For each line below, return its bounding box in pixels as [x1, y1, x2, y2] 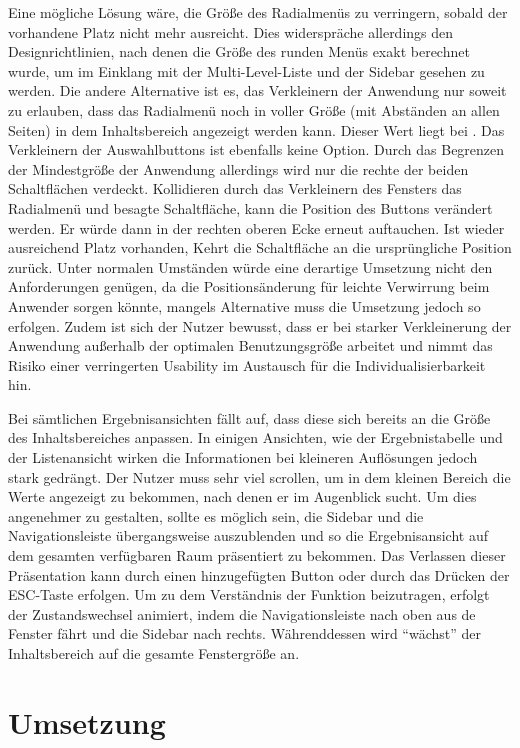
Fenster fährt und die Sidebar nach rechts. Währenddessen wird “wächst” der [8, 623, 481, 644]
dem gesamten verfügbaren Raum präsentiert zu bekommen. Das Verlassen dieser [8, 545, 506, 566]
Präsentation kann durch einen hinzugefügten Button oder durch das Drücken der [8, 564, 510, 585]
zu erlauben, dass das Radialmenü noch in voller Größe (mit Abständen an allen [8, 99, 500, 120]
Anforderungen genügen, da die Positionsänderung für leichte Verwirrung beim [8, 276, 490, 297]
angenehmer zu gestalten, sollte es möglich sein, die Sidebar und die [8, 505, 424, 526]
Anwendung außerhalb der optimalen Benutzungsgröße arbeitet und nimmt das [8, 335, 493, 356]
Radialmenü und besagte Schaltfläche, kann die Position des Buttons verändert [8, 197, 493, 218]
